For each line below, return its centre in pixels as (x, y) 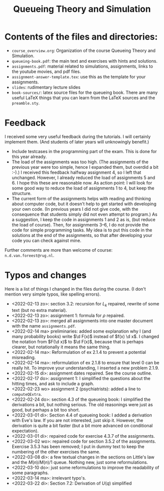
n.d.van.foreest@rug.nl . (29, 255)
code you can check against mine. (46, 240)
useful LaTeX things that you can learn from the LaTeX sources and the (83, 98)
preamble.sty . (26, 103)
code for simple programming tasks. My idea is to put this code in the (82, 230)
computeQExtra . (27, 394)
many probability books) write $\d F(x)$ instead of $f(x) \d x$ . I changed (85, 336)
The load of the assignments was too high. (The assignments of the (80, 162)
